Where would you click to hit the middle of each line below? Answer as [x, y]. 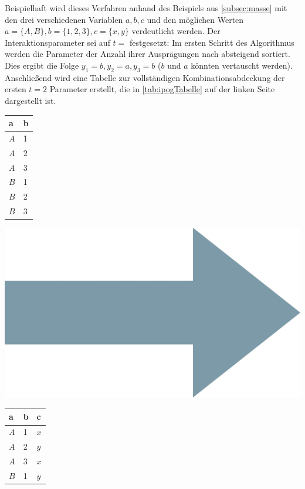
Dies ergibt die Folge [42, 65]
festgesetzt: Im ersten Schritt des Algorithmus [212, 42]
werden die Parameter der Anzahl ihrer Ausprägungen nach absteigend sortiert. [148, 54]
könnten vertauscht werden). [242, 65]
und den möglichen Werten [195, 19]
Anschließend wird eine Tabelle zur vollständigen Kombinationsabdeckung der [145, 77]
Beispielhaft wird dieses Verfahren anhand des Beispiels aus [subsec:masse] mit [146, 8]
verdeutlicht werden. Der [176, 31]
